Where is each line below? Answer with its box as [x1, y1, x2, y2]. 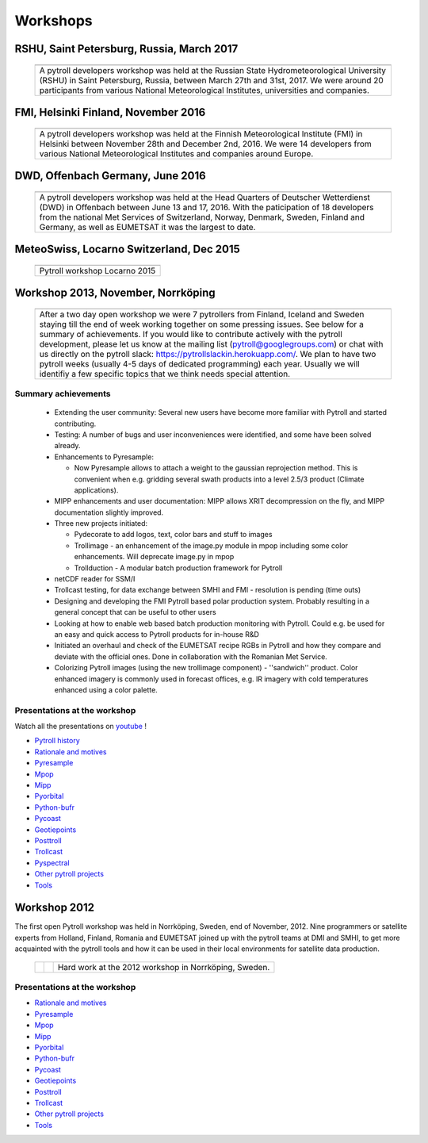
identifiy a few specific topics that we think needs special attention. [39, 368, 291, 379]
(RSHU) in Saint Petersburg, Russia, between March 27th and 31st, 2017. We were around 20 [39, 75, 384, 86]
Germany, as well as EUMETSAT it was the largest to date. [39, 221, 256, 232]
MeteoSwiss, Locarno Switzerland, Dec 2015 [14, 243, 241, 256]
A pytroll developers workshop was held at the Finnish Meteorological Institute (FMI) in [39, 128, 363, 139]
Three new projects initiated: [54, 519, 148, 528]
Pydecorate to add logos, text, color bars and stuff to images [74, 530, 273, 539]
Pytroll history [34, 736, 80, 746]
